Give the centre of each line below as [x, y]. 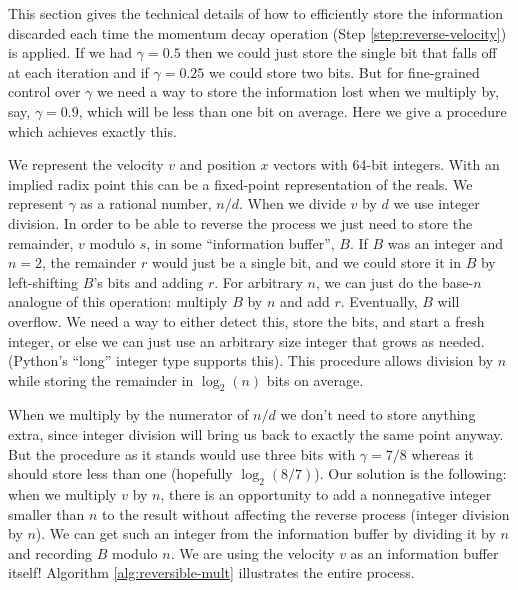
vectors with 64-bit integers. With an [386, 164]
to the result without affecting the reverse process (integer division [306, 513]
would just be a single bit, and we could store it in [306, 262]
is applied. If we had [70, 52]
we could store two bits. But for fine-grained [344, 71]
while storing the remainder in [101, 379]
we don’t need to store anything [378, 414]
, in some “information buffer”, [240, 242]
